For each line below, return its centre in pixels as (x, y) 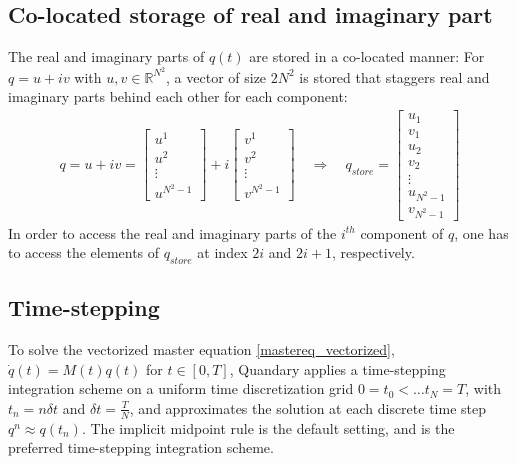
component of (402, 232)
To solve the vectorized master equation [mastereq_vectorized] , (201, 349)
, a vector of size (216, 76)
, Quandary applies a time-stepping (337, 368)
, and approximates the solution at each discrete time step (307, 407)
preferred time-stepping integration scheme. (141, 447)
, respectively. (373, 252)
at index (222, 252)
